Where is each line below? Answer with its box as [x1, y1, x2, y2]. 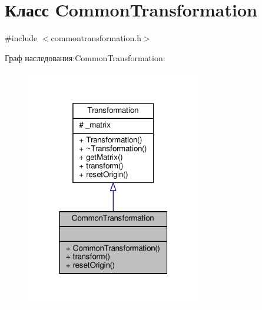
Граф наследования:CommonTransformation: [5, 51, 165, 64]
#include [5, 32, 38, 44]
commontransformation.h [51, 32, 141, 44]
